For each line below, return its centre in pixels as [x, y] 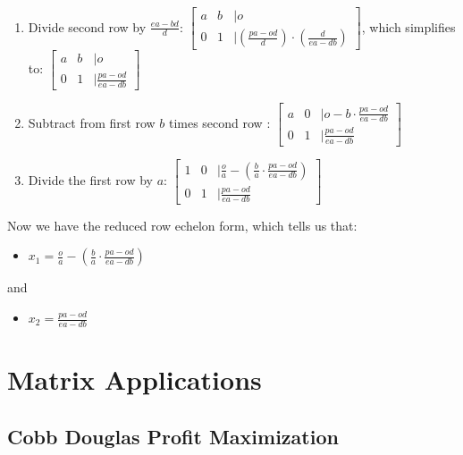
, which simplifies [408, 26]
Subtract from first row [92, 122]
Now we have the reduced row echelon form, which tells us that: [182, 225]
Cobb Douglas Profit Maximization [173, 436]
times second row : [219, 122]
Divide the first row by [90, 179]
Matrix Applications [135, 379]
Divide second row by [87, 26]
